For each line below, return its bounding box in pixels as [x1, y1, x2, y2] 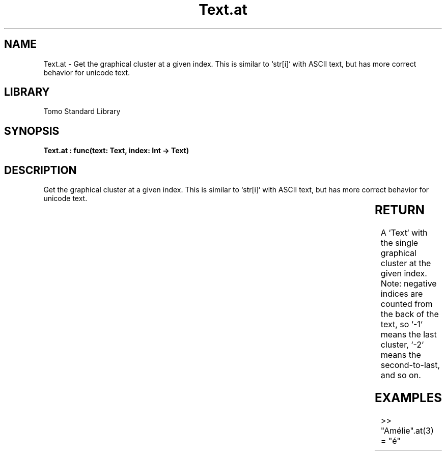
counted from [380, 299, 433, 309]
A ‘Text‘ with [380, 227, 428, 238]
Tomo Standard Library [43, 107, 121, 116]
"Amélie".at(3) [380, 425, 434, 436]
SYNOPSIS [4, 124, 60, 137]
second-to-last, [380, 360, 440, 371]
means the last [380, 329, 437, 340]
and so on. [380, 370, 421, 381]
